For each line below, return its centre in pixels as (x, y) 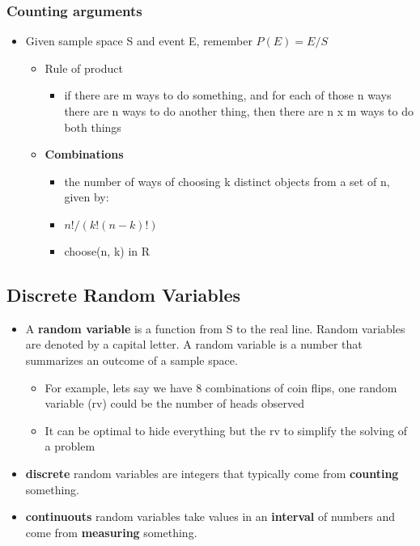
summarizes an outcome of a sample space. (132, 360)
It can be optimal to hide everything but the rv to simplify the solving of (226, 430)
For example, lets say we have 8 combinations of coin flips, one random (221, 387)
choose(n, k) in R (107, 250)
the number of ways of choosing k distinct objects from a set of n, (227, 181)
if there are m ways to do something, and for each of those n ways (228, 95)
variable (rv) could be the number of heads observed (174, 403)
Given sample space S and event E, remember (139, 41)
